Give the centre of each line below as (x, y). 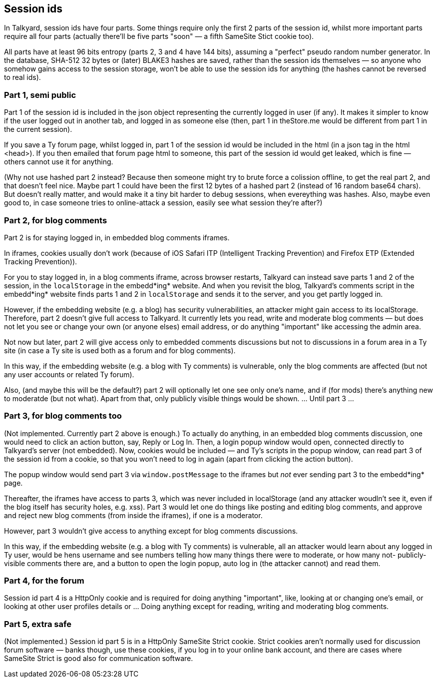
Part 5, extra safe (38, 624)
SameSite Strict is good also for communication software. (99, 659)
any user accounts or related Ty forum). (69, 374)
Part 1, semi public (40, 95)
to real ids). (22, 77)
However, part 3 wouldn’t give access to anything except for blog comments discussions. (151, 531)
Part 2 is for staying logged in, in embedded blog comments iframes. (117, 237)
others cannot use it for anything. (59, 162)
